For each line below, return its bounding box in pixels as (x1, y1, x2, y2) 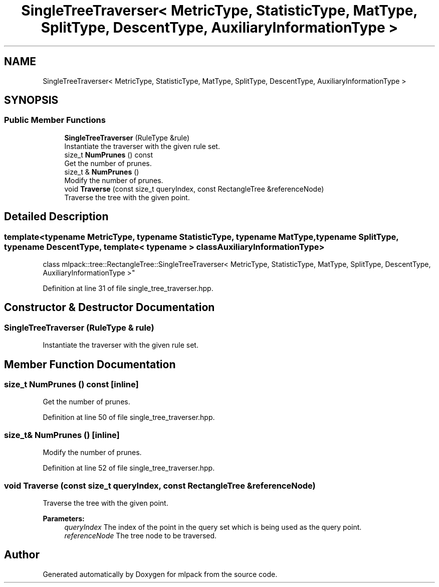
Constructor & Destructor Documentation (4, 301, 215, 314)
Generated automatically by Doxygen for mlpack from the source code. (43, 569, 278, 578)
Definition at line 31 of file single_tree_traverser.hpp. (43, 284, 213, 293)
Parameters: (43, 514, 85, 523)
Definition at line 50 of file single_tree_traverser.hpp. (43, 413, 215, 422)
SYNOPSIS (4, 94, 59, 107)
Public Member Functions (4, 115, 106, 125)
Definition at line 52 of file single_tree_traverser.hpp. (43, 464, 215, 473)
